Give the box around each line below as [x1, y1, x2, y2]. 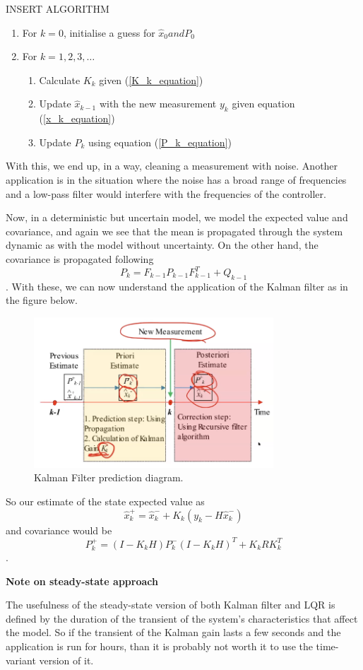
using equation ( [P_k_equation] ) [88, 134, 232, 149]
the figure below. [6, 293, 78, 307]
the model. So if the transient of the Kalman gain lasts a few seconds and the [6, 625, 341, 640]
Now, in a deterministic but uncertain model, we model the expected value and [6, 210, 348, 225]
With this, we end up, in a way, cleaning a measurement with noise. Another [6, 158, 338, 173]
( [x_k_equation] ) [39, 111, 115, 126]
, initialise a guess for [63, 25, 155, 40]
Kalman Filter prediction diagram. [34, 470, 184, 485]
